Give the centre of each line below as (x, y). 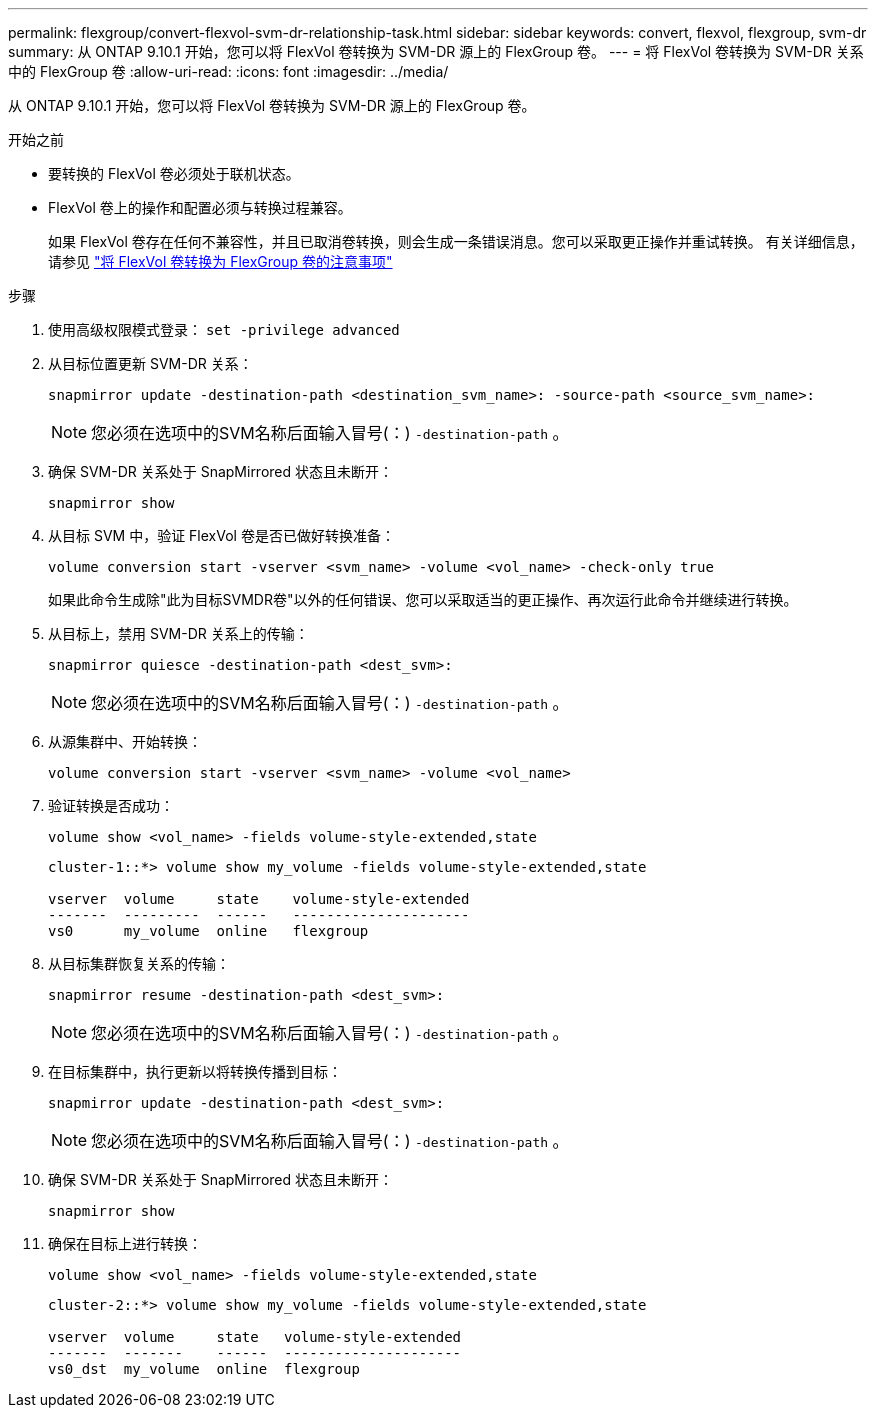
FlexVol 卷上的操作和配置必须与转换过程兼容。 (200, 207)
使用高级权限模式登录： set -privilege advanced (224, 329)
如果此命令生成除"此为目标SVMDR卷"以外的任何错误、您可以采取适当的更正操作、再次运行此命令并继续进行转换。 (423, 599)
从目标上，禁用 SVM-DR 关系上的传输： (178, 633)
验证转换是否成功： (111, 805)
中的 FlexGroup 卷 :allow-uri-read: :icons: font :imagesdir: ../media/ (228, 71)
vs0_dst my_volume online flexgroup (204, 1369)
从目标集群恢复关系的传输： (139, 963)
